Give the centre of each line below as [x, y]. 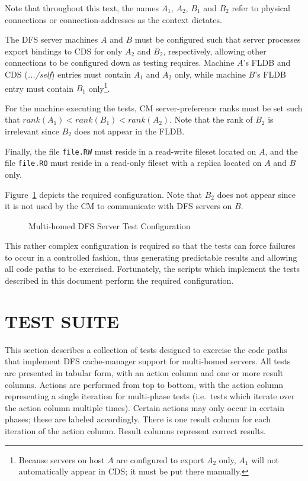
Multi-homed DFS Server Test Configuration [110, 225]
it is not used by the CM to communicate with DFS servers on [118, 206]
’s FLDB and [267, 62]
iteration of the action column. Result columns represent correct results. [136, 430]
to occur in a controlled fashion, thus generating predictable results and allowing [151, 257]
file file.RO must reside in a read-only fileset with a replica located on [133, 163]
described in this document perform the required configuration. [119, 280]
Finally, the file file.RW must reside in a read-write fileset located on [131, 151]
